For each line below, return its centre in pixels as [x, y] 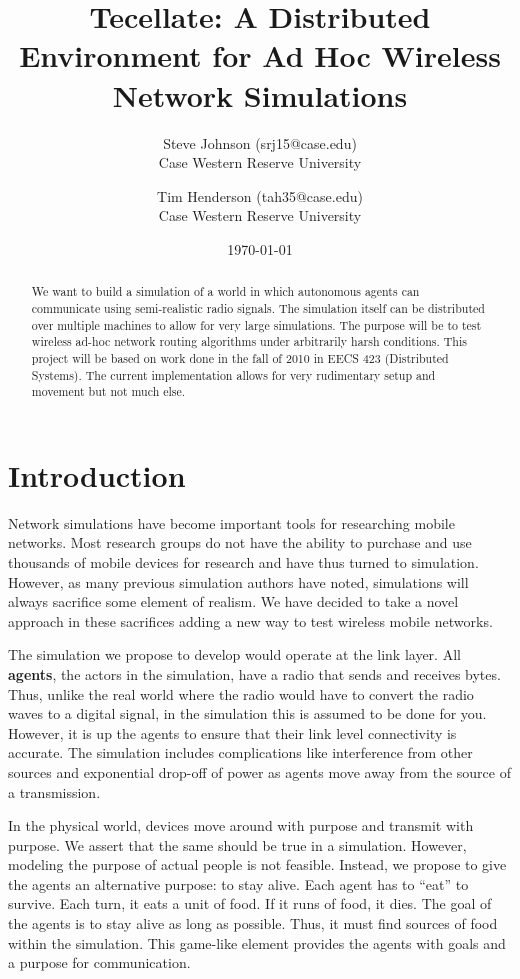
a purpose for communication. [99, 962]
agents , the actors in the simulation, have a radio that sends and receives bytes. [254, 673]
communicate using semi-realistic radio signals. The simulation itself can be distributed [258, 307]
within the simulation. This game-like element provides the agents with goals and [257, 942]
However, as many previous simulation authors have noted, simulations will [238, 581]
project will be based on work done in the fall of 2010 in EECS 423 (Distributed [240, 357]
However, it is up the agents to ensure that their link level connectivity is [232, 732]
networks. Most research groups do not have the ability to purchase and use [240, 542]
